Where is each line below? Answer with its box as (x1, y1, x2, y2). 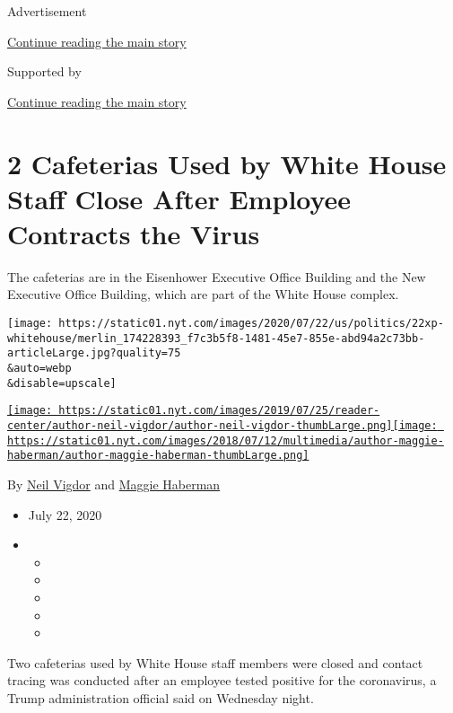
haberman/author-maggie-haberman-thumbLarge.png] (7, 449, 309, 462)
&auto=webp (7, 362, 72, 375)
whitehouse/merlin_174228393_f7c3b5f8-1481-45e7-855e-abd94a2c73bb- (7, 331, 425, 345)
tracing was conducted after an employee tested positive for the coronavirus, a (7, 671, 437, 690)
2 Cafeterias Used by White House (7, 145, 447, 181)
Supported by (7, 62, 82, 81)
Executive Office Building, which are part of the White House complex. (7, 285, 399, 304)
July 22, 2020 (28, 505, 102, 524)
